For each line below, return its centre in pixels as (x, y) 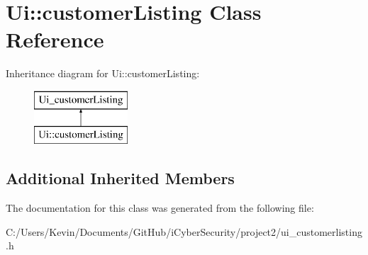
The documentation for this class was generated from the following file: (160, 208)
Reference (55, 39)
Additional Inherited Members (120, 178)
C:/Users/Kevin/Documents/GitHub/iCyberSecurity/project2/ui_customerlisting (184, 231)
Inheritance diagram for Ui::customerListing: (103, 73)
